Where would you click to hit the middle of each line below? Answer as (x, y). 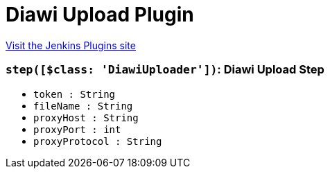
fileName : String (83, 106)
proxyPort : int (77, 129)
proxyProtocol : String (98, 141)
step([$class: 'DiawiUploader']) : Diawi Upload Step (165, 70)
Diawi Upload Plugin (100, 15)
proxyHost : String (86, 118)
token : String (75, 94)
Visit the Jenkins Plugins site (71, 45)
